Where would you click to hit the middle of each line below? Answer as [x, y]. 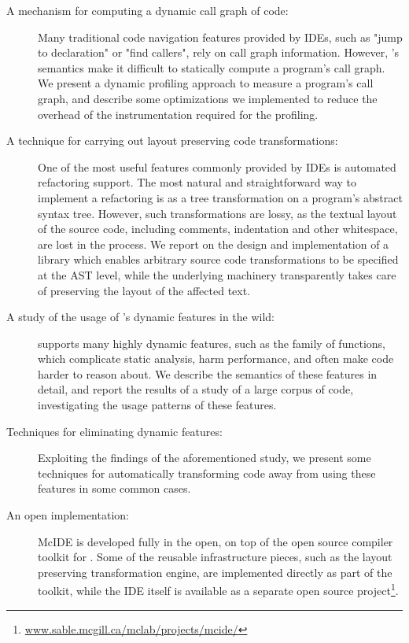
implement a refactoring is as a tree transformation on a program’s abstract [220, 197]
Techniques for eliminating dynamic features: [114, 431]
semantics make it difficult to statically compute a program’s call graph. [212, 67]
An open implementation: [68, 515]
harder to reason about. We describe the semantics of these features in [208, 373]
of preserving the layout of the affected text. [144, 290]
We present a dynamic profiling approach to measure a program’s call [206, 83]
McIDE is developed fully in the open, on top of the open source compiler [216, 541]
